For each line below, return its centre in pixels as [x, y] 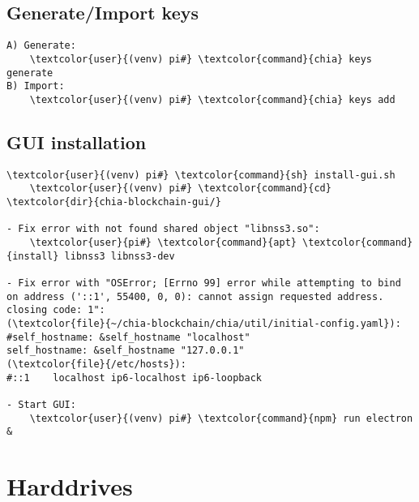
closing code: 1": [56, 310]
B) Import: [36, 86]
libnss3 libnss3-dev [120, 256]
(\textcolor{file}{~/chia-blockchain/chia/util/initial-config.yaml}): [204, 323]
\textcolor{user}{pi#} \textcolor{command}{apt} [163, 242]
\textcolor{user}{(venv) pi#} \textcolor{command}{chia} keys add [212, 99]
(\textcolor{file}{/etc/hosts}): [96, 364]
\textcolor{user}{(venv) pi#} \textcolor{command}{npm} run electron [221, 418]
